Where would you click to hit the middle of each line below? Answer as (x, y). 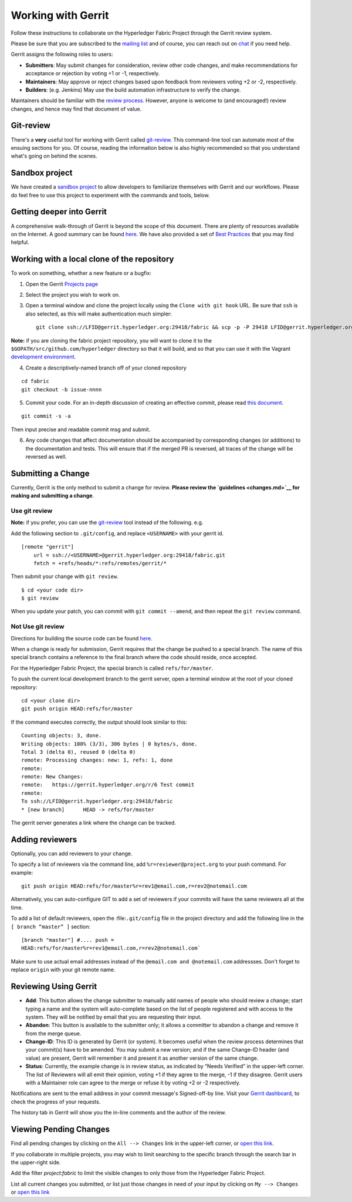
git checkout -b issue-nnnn (62, 390)
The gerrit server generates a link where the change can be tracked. (93, 823)
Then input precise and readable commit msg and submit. (81, 429)
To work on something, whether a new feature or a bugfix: (81, 273)
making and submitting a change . (52, 496)
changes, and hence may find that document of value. (76, 109)
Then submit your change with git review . (65, 576)
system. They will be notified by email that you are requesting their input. (114, 1017)
